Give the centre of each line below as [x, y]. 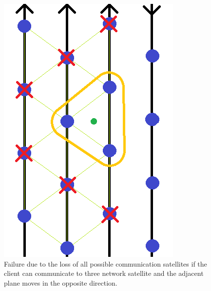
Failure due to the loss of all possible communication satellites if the [105, 263]
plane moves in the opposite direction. [61, 282]
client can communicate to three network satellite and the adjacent [104, 273]
